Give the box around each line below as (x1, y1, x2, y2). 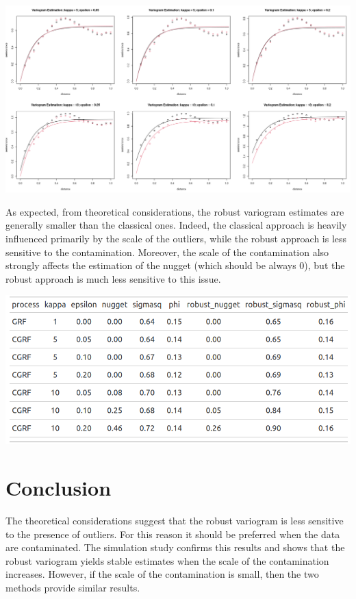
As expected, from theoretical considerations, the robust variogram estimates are (5, 204, 344, 218)
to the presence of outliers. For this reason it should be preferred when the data (5, 526, 340, 541)
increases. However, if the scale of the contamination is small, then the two (5, 567, 319, 581)
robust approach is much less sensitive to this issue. (5, 271, 221, 285)
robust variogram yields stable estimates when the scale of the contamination (5, 553, 329, 568)
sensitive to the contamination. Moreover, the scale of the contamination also (5, 244, 329, 259)
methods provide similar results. (5, 580, 140, 594)
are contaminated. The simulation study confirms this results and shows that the (5, 540, 345, 555)
